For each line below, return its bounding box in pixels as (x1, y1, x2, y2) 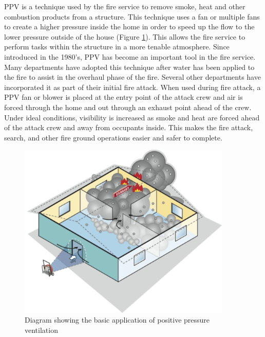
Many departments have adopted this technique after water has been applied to (4, 61, 255, 72)
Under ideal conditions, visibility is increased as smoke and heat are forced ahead (4, 112, 260, 122)
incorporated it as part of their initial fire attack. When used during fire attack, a (4, 81, 261, 92)
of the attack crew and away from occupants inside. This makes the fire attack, (4, 122, 253, 133)
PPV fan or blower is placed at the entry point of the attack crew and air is (4, 92, 243, 102)
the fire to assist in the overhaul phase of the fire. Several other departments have (4, 72, 261, 82)
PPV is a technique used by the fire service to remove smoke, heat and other (4, 1, 245, 11)
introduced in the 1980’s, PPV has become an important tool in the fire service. (4, 51, 256, 62)
